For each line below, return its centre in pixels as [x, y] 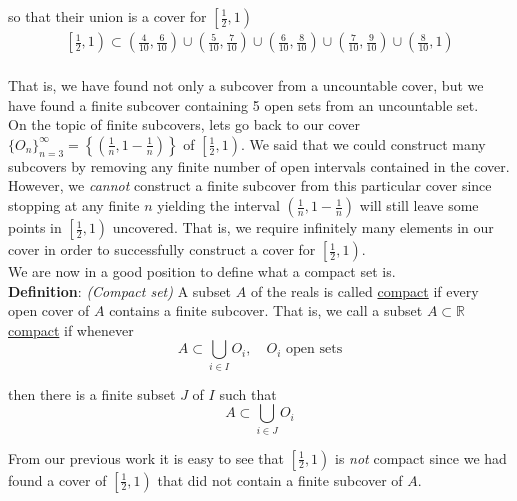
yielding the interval [218, 205]
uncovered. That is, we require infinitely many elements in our [303, 227]
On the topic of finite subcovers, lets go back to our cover [184, 124]
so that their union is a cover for [107, 16]
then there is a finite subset [92, 393]
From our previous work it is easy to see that [146, 457]
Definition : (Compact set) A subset [120, 290]
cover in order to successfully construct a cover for [162, 249]
